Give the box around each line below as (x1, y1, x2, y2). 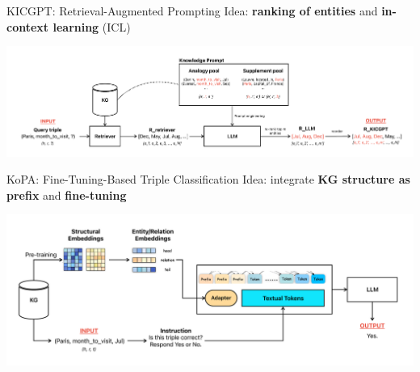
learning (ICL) (52, 18, 131, 35)
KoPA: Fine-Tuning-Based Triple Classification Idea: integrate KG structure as (6, 171, 410, 188)
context (6, 18, 49, 35)
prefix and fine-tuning (6, 186, 127, 203)
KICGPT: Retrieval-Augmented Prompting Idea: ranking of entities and (6, 2, 378, 19)
